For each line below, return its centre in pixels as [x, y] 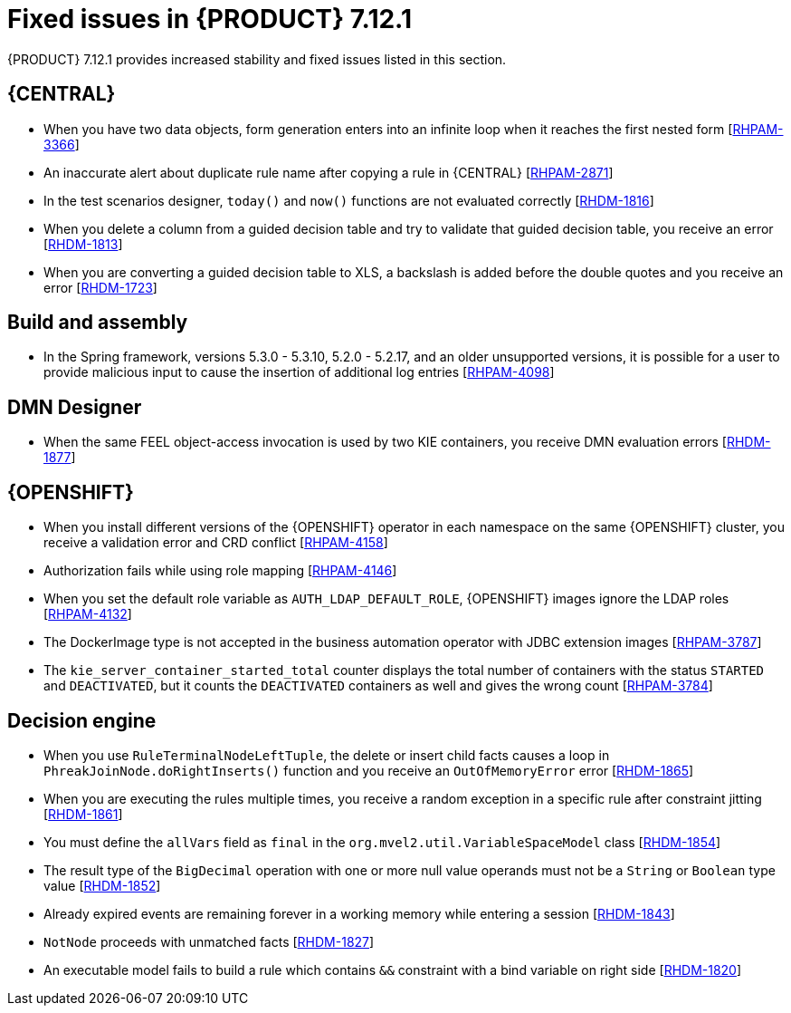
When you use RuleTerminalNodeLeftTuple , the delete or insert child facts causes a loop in [327, 755]
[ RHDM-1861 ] [83, 814]
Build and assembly [98, 323]
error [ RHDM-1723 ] [100, 287]
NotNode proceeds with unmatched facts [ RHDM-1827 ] [209, 941]
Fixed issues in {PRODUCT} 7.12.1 [210, 19]
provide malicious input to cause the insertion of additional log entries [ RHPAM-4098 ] [299, 372]
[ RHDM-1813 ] [83, 244]
